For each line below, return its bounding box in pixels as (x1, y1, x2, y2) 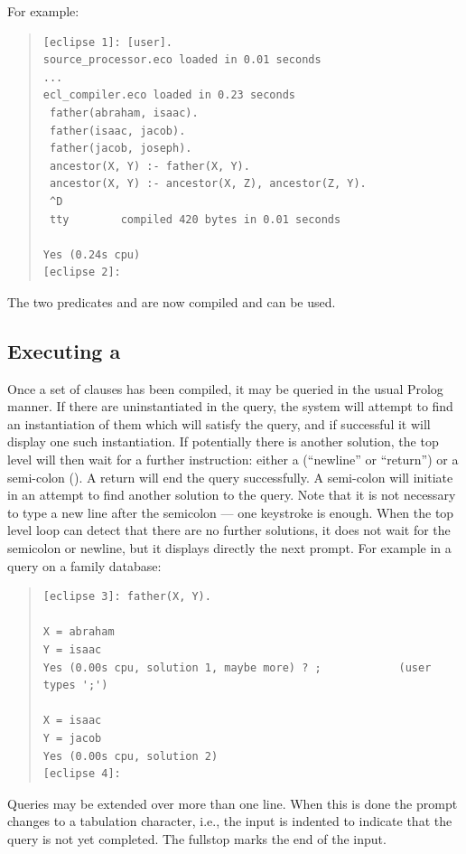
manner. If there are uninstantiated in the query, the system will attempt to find (7, 397, 453, 416)
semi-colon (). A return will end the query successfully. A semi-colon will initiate (7, 467, 453, 486)
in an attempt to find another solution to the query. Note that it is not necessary (7, 485, 456, 504)
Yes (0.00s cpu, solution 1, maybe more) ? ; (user (42, 661, 432, 674)
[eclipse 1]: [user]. (42, 35, 172, 49)
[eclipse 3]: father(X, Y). (42, 590, 211, 604)
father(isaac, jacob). (49, 124, 186, 137)
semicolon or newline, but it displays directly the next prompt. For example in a (7, 539, 452, 558)
